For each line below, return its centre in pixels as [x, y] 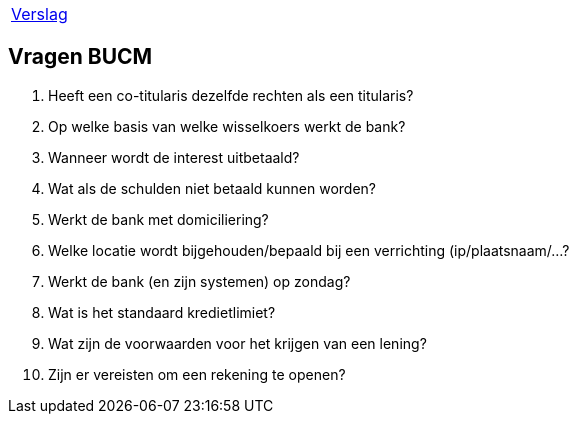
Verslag [39, 14]
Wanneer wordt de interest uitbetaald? [174, 157]
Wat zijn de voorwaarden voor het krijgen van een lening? [237, 343]
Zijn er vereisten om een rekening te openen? [197, 374]
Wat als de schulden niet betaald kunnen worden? [212, 188]
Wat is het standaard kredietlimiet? [162, 312]
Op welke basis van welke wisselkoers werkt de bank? [227, 126]
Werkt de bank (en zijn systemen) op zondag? [199, 281]
